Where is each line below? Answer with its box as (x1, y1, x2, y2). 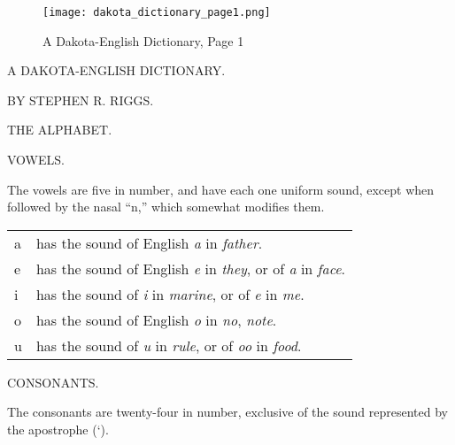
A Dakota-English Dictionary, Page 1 (42, 31, 244, 50)
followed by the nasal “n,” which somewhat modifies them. (7, 197, 325, 216)
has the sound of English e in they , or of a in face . (35, 257, 346, 279)
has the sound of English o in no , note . (35, 309, 277, 330)
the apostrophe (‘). (7, 420, 109, 438)
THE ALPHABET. (7, 120, 112, 139)
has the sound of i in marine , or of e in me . (35, 283, 305, 304)
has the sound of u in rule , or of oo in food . (35, 334, 302, 356)
